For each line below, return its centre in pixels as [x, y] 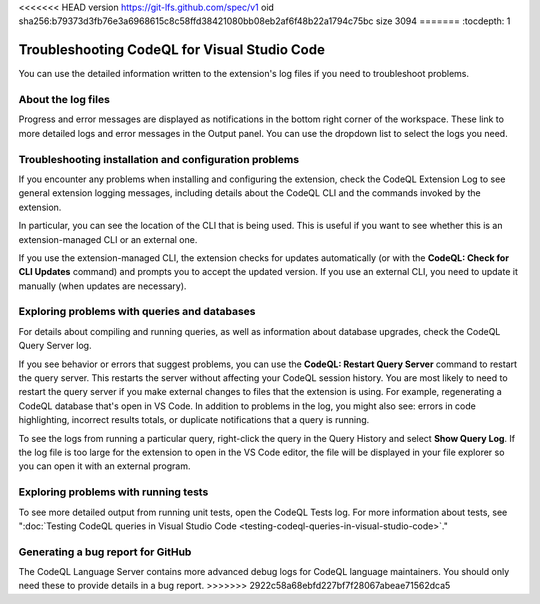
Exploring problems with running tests [113, 492]
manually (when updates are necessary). [102, 286]
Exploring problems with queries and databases [137, 312]
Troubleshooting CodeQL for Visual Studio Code [171, 50]
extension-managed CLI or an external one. [108, 239]
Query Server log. [55, 346]
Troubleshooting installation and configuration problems [159, 159]
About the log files [64, 100]
